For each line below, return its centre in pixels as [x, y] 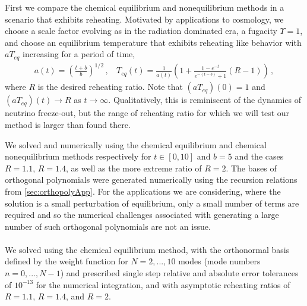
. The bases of [251, 168]
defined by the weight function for [67, 261]
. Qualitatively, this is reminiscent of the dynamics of [205, 100]
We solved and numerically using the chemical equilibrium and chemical [136, 144]
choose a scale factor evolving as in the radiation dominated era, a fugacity [141, 31]
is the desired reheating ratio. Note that [110, 87]
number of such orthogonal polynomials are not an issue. [108, 226]
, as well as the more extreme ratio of [134, 168]
